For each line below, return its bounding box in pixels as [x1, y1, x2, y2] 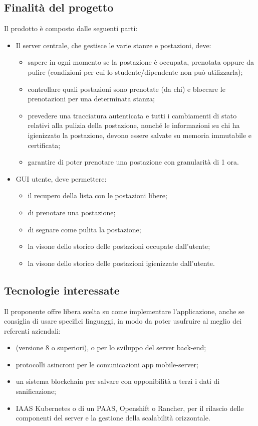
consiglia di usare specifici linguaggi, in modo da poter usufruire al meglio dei [4, 316, 242, 326]
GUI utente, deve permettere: [16, 173, 107, 184]
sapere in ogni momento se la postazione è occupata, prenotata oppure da [28, 57, 254, 67]
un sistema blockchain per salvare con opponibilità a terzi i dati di [16, 376, 220, 386]
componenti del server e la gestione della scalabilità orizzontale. [16, 412, 210, 423]
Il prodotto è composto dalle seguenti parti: [4, 23, 138, 34]
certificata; [28, 139, 61, 150]
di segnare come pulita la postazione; [28, 224, 141, 234]
